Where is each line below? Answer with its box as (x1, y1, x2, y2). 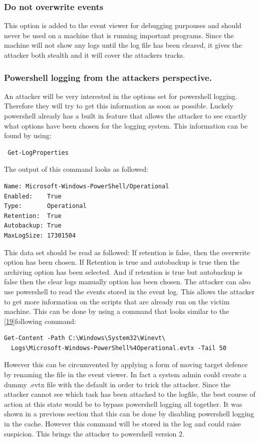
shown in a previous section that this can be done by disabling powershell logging (4, 408, 254, 419)
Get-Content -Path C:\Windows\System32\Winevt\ (4, 335, 166, 342)
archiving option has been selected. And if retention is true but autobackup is (4, 266, 242, 277)
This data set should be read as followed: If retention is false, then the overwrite (4, 247, 250, 257)
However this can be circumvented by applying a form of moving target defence (4, 359, 248, 370)
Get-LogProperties (8, 149, 69, 156)
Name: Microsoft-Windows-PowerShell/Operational (4, 182, 169, 190)
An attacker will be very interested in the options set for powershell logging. (4, 90, 237, 101)
